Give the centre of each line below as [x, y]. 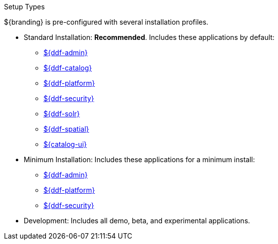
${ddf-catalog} [68, 68]
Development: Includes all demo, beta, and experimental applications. [137, 221]
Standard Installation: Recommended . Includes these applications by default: [149, 37]
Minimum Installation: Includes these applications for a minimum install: [139, 159]
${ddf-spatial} [66, 129]
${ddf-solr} [62, 114]
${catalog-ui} [65, 144]
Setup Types [24, 7]
